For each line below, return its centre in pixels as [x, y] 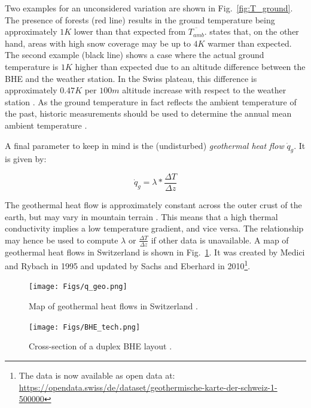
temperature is [32, 66]
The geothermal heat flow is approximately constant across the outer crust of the [153, 204]
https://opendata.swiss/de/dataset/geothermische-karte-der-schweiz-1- [148, 387]
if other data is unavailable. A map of [220, 240]
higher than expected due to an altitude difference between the [190, 66]
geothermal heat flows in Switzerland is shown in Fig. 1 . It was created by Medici [155, 252]
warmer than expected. [250, 43]
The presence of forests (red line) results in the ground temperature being [140, 19]
